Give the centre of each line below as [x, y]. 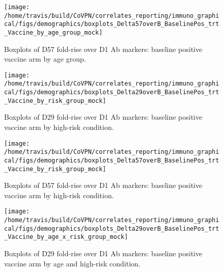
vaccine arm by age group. [45, 59]
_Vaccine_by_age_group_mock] [53, 32]
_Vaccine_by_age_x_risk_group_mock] [66, 237]
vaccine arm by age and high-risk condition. [72, 263]
